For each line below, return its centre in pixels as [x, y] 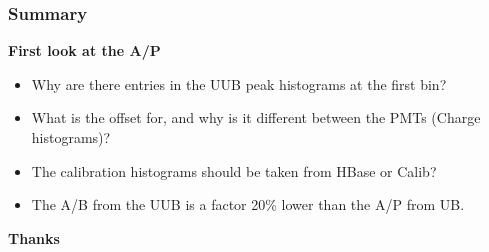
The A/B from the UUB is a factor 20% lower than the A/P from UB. [248, 204]
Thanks [34, 237]
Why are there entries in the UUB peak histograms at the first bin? [239, 83]
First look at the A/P [84, 50]
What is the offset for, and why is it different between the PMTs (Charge [256, 117]
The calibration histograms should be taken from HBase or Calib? [234, 170]
